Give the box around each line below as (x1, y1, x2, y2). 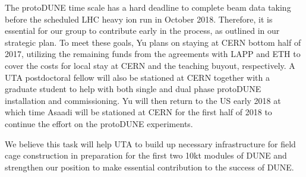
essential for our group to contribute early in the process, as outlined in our (5, 24, 280, 37)
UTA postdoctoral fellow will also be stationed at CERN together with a (5, 71, 270, 83)
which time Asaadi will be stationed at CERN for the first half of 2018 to (5, 106, 272, 118)
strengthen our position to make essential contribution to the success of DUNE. (5, 160, 294, 173)
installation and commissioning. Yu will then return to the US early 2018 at (5, 94, 281, 106)
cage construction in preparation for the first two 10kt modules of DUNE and (5, 149, 287, 162)
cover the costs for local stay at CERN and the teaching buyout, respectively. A (5, 59, 295, 71)
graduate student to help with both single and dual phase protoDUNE (5, 83, 261, 95)
